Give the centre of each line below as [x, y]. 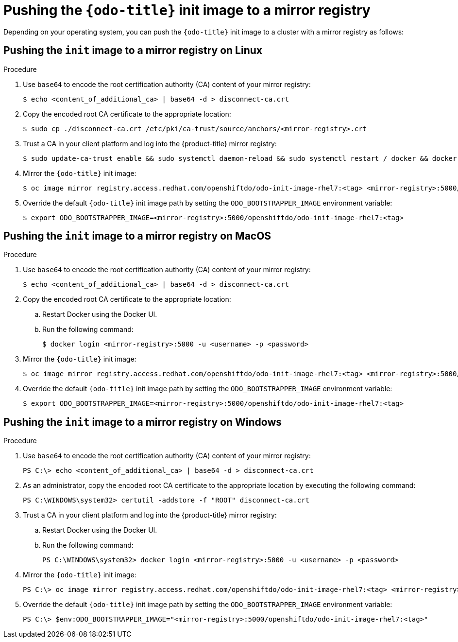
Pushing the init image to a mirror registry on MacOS [137, 236]
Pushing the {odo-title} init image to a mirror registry [187, 10]
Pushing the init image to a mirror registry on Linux [133, 51]
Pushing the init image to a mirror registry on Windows [143, 422]
